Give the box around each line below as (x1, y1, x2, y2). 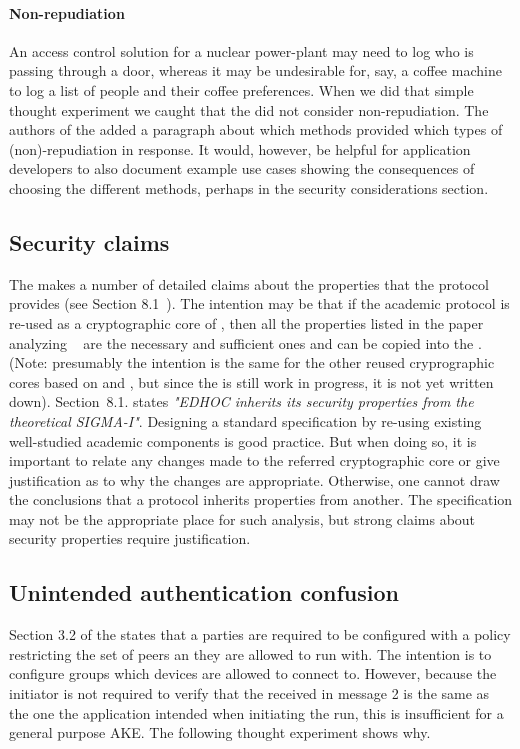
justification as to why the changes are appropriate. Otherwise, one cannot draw (9, 469, 500, 490)
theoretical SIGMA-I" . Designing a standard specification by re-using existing (9, 410, 482, 431)
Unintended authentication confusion (9, 577, 399, 608)
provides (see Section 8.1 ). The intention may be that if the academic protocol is (9, 293, 510, 314)
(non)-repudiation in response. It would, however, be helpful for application (9, 138, 471, 159)
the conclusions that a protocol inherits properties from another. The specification (9, 489, 513, 510)
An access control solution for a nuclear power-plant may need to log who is (9, 40, 474, 61)
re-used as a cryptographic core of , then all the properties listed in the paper (9, 312, 484, 333)
